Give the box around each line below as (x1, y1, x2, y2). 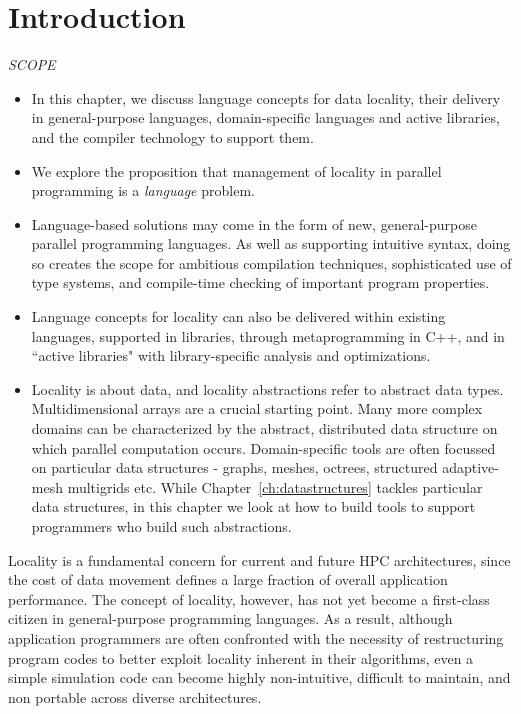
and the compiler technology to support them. (31, 126, 314, 147)
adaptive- (442, 457, 499, 478)
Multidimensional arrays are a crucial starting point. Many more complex (31, 398, 483, 419)
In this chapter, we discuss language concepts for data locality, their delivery (31, 87, 501, 108)
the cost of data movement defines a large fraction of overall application (8, 569, 448, 590)
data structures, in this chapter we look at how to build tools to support (31, 496, 476, 517)
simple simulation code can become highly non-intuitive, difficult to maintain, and (8, 667, 511, 688)
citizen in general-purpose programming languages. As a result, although (8, 608, 453, 629)
